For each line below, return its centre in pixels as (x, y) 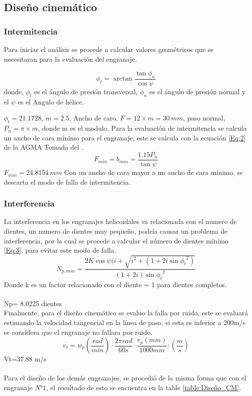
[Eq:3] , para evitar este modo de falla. (60, 250)
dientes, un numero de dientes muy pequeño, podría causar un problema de (116, 231)
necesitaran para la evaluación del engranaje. (71, 59)
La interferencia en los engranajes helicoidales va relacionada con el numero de (120, 221)
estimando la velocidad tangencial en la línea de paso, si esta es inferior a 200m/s (125, 322)
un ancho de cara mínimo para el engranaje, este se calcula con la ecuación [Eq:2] (125, 137)
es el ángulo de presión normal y (197, 92)
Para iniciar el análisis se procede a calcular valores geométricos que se (109, 49)
